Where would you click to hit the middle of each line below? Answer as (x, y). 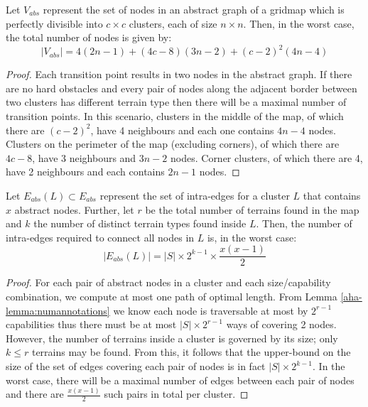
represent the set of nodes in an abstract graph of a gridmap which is (194, 9)
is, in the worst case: (252, 237)
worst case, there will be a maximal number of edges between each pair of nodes (180, 380)
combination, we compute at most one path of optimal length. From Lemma (172, 297)
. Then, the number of (304, 223)
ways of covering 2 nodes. (281, 324)
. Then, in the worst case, (299, 23)
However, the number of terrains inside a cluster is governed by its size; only (172, 338)
